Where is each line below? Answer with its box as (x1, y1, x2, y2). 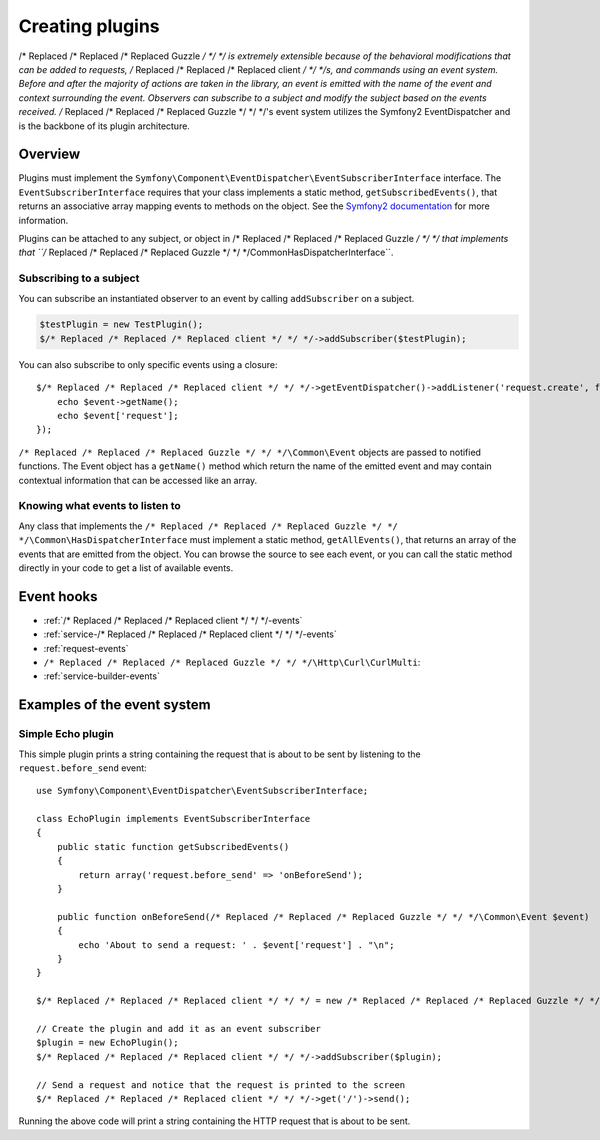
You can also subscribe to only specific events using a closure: (18, 358, 279, 370)
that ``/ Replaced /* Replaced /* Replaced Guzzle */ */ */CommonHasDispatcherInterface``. (18, 246, 394, 259)
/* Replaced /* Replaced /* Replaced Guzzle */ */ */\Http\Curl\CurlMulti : (43, 656, 421, 668)
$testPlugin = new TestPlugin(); (39, 319, 204, 330)
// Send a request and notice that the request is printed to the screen (36, 1079, 406, 1090)
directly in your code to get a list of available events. (18, 561, 234, 574)
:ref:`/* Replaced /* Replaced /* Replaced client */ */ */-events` (43, 614, 303, 626)
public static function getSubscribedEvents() (56, 841, 290, 852)
